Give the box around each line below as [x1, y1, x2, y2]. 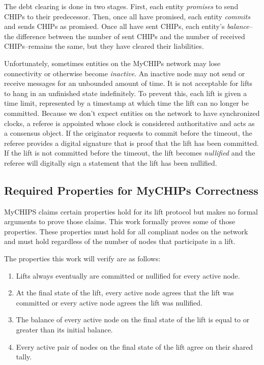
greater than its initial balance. [16, 324, 113, 335]
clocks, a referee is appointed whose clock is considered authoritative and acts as [4, 117, 255, 128]
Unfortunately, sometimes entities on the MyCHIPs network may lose [4, 57, 221, 68]
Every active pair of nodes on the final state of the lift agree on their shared [16, 341, 253, 352]
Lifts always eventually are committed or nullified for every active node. [16, 270, 240, 281]
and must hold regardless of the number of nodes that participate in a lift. [4, 236, 236, 247]
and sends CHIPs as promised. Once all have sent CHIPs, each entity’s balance [4, 21, 249, 32]
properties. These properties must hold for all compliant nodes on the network [4, 226, 248, 236]
